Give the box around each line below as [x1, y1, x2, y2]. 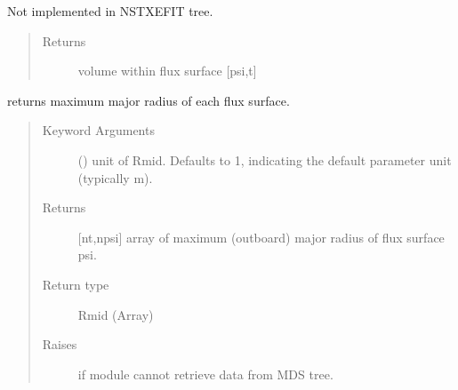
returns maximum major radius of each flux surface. [7, 91, 290, 109]
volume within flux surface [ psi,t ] [77, 61, 257, 80]
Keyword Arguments [42, 121, 155, 139]
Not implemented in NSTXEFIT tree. [7, 2, 213, 20]
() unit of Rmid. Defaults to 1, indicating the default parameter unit [77, 150, 452, 169]
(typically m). [77, 168, 153, 187]
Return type [42, 275, 109, 293]
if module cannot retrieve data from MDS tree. [77, 364, 333, 383]
